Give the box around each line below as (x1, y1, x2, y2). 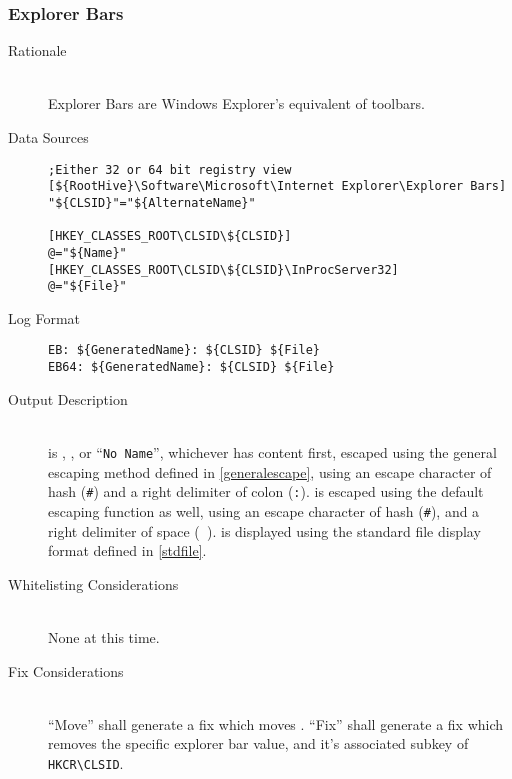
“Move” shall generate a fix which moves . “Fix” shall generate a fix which (48, 713, 504, 734)
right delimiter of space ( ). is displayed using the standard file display (48, 520, 481, 541)
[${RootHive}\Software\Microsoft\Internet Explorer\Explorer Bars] (48, 179, 507, 194)
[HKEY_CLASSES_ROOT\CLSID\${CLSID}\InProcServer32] (48, 262, 399, 277)
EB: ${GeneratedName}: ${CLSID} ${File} (48, 343, 321, 358)
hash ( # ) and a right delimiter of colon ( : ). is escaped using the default (48, 481, 484, 502)
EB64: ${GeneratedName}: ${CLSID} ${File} (48, 360, 335, 375)
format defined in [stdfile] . (48, 540, 207, 561)
